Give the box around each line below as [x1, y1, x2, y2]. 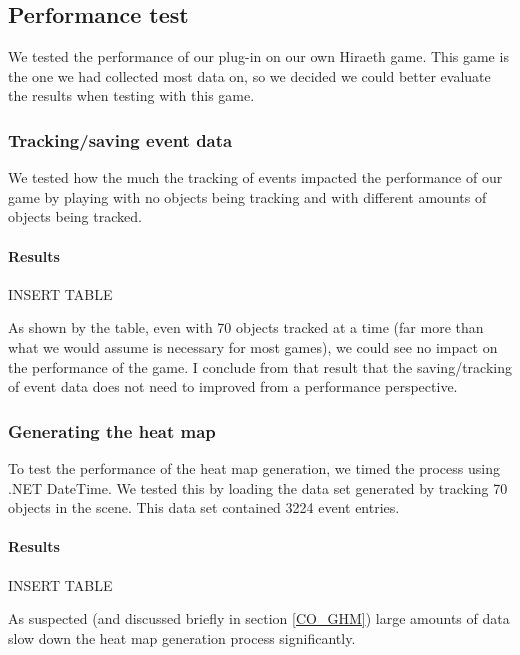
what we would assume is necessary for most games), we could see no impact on [8, 336, 498, 357]
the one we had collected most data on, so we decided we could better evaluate [8, 65, 491, 86]
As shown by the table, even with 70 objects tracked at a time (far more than [8, 317, 484, 338]
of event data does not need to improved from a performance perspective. [8, 376, 458, 397]
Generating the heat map [8, 418, 216, 443]
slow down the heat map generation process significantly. [8, 627, 356, 648]
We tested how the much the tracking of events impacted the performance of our [8, 167, 503, 188]
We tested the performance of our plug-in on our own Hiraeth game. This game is [8, 46, 509, 67]
